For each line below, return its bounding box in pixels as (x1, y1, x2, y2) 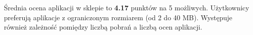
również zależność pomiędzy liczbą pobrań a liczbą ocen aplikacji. (4, 22, 203, 32)
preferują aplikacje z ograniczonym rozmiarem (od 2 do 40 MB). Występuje (4, 12, 233, 22)
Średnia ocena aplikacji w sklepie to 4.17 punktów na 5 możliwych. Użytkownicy (4, 2, 250, 12)
